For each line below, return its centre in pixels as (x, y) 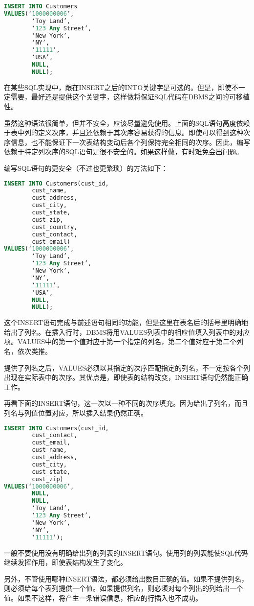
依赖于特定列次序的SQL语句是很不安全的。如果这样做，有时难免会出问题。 (124, 151)
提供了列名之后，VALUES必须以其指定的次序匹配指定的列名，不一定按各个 (124, 367)
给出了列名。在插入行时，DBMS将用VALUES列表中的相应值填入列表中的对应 (127, 332)
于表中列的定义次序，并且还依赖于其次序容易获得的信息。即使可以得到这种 (124, 132)
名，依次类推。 (28, 351)
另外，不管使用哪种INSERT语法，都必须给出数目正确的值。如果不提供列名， (126, 578)
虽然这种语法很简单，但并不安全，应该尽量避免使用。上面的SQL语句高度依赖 (127, 123)
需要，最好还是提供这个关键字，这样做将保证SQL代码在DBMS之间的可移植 (130, 97)
